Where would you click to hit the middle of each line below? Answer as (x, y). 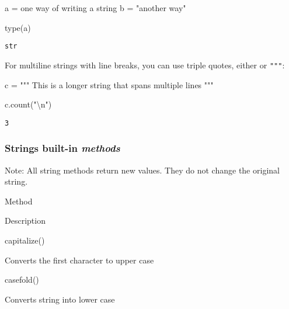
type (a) (18, 27)
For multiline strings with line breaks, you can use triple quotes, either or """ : (145, 65)
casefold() (22, 280)
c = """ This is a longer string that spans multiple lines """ (109, 84)
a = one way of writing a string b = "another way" (95, 8)
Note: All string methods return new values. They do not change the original (142, 170)
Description (25, 221)
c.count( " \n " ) (28, 104)
